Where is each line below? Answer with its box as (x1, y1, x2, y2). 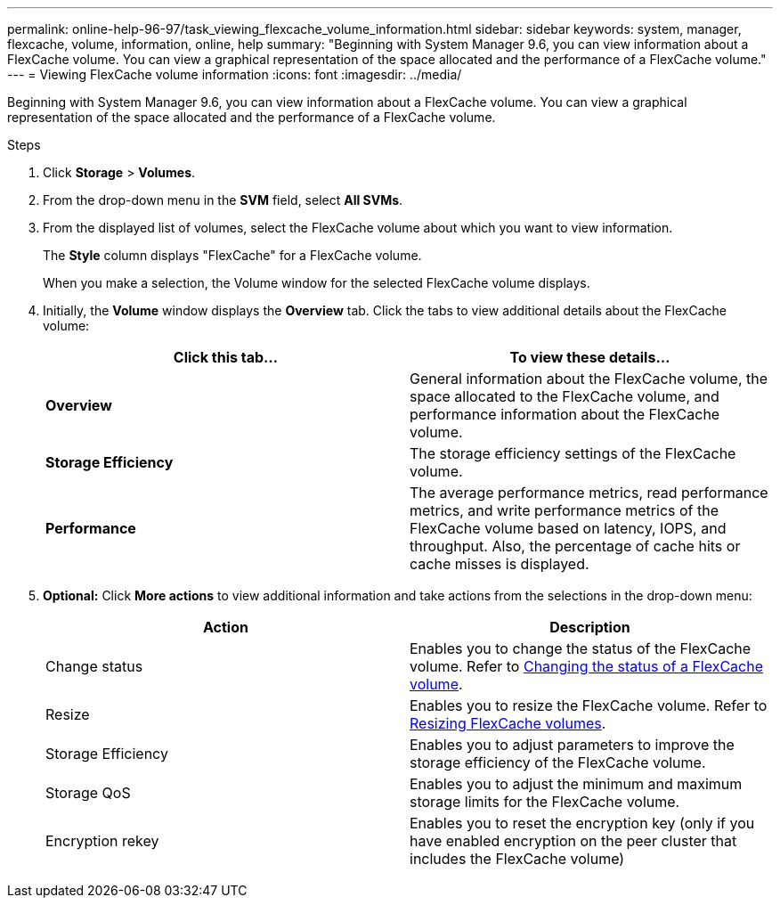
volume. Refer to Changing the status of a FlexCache (410, 657, 764, 675)
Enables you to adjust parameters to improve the (410, 736, 735, 754)
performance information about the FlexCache (410, 405, 720, 423)
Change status (45, 657, 143, 675)
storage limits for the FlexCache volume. (410, 793, 680, 811)
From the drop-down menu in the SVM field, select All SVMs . (43, 192, 403, 208)
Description (549, 618, 630, 636)
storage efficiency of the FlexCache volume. (410, 754, 706, 771)
